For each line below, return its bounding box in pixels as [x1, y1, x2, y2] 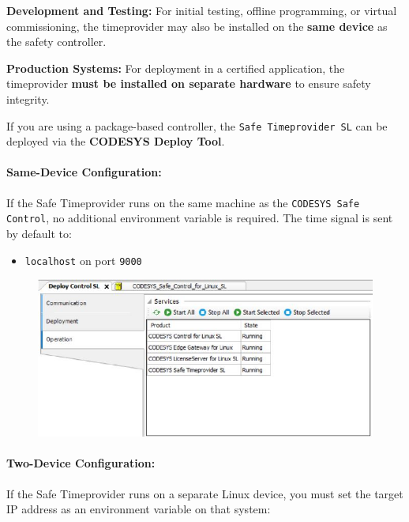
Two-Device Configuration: [6, 455, 156, 471]
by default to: [6, 225, 72, 241]
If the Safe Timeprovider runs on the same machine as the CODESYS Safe [6, 194, 360, 210]
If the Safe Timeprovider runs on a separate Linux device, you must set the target [6, 485, 403, 501]
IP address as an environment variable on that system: [6, 501, 271, 517]
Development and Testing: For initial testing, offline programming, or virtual [6, 2, 397, 18]
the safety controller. [6, 33, 107, 50]
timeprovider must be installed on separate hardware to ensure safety [6, 75, 371, 92]
